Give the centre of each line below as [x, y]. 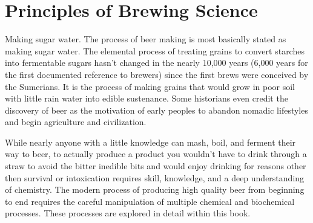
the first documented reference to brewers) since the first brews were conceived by [157, 74]
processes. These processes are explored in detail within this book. [128, 213]
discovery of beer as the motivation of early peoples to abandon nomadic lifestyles [156, 110]
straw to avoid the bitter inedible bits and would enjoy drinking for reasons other [156, 166]
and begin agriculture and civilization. [76, 122]
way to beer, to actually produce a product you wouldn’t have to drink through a [156, 154]
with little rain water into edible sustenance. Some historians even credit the [147, 98]
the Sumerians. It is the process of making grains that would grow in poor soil [150, 86]
